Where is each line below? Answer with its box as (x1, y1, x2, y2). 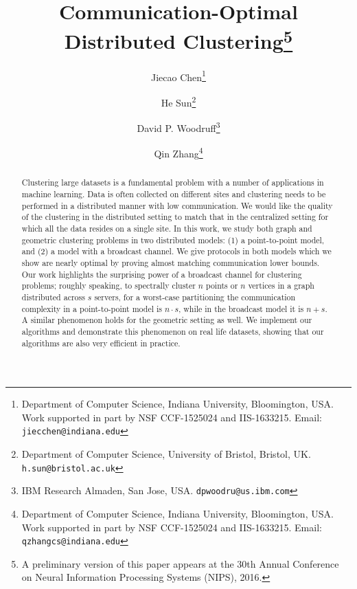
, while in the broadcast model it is (178, 302, 304, 314)
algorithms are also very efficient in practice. (21, 337, 181, 348)
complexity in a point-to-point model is (21, 302, 162, 314)
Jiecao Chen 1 (151, 67, 206, 84)
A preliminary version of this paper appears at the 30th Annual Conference (21, 556, 339, 570)
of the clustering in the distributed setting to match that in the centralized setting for (21, 211, 329, 223)
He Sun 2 (161, 93, 196, 109)
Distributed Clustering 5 (64, 24, 293, 55)
